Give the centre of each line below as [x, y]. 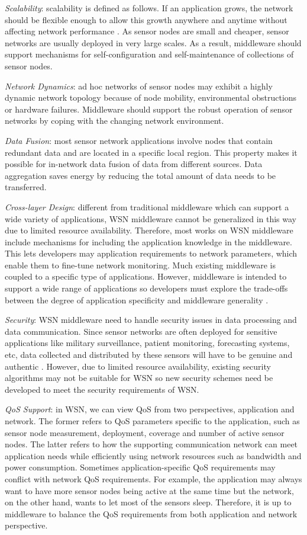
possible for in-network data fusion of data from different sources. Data [134, 164]
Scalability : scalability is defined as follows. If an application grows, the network [149, 8]
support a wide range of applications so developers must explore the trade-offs [146, 288]
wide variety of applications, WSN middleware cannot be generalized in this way [151, 218]
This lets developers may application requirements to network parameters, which [151, 253]
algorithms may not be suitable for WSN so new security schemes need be [139, 378]
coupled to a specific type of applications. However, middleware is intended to [146, 276]
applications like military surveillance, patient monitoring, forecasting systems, [147, 343]
